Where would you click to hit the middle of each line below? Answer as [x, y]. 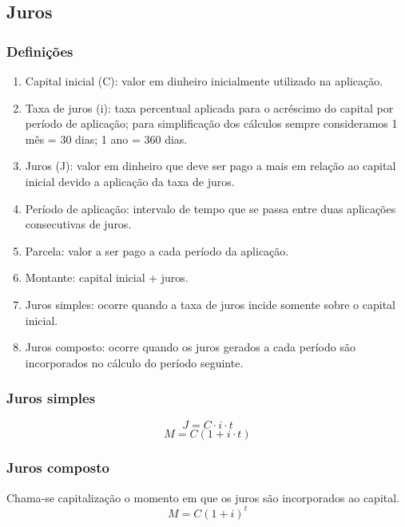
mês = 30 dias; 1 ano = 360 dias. [106, 139]
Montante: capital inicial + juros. [107, 277]
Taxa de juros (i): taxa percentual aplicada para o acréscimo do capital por [209, 107]
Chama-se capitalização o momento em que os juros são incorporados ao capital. [203, 497]
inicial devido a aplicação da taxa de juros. [130, 181]
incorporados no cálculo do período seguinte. [134, 362]
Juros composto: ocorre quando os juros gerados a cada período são [190, 347]
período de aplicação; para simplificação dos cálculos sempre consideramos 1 [211, 123]
